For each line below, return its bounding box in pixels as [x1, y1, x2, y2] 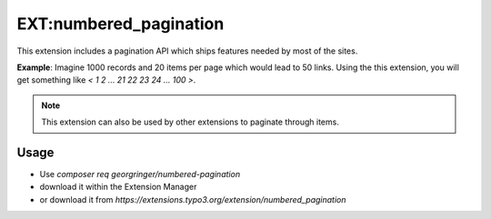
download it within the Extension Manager [39, 182, 197, 193]
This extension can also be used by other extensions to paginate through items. [41, 116, 340, 127]
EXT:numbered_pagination [16, 14, 225, 34]
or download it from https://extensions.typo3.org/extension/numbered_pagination [39, 194, 346, 204]
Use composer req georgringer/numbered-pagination [39, 169, 241, 180]
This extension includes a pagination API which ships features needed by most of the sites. [16, 45, 358, 56]
